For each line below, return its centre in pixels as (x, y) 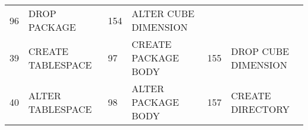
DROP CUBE (260, 51)
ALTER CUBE (163, 13)
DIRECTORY (260, 109)
